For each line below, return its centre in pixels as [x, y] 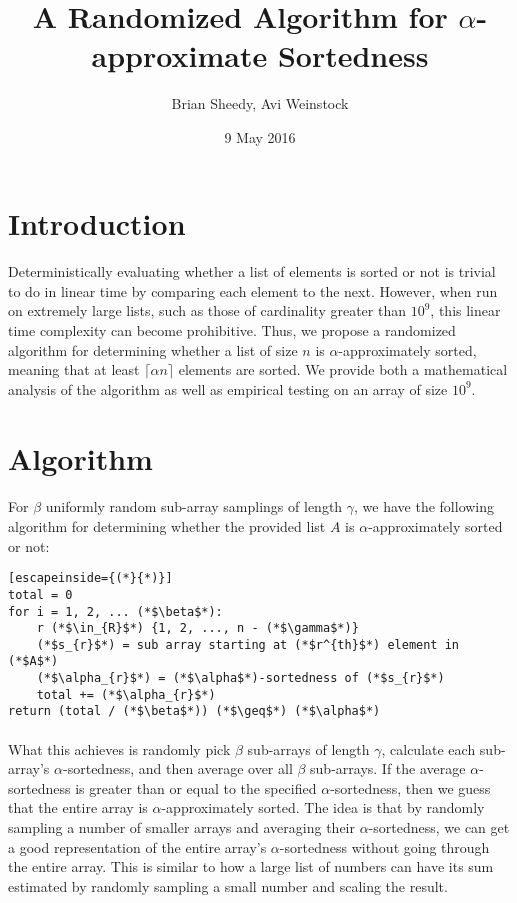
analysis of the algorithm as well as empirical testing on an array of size [228, 388]
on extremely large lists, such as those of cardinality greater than [207, 310]
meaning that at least [74, 369]
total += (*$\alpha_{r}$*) [126, 694]
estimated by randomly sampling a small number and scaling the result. [228, 885]
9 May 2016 [260, 136]
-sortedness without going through [384, 846]
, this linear [465, 310]
